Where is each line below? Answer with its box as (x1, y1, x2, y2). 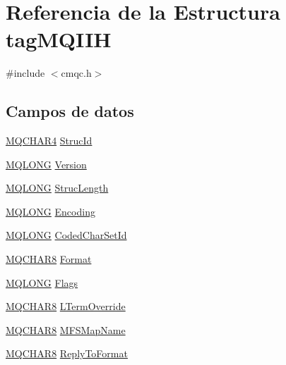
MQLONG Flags (6, 275, 78, 290)
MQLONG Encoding (6, 204, 95, 218)
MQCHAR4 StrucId (6, 133, 93, 148)
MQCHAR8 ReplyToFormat (6, 346, 128, 361)
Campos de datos (6, 100, 134, 122)
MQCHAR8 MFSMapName (6, 322, 126, 337)
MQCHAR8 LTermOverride (6, 299, 126, 314)
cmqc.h (61, 66, 92, 80)
